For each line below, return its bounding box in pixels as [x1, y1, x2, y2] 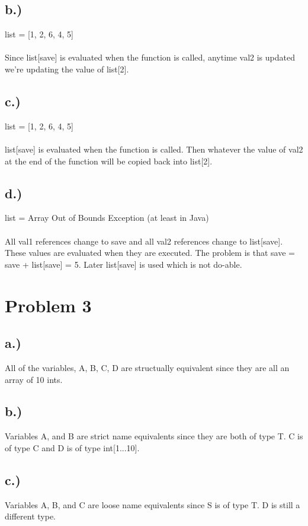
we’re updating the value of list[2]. [5, 62, 129, 75]
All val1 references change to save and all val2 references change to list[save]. [5, 235, 283, 247]
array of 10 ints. [5, 373, 63, 385]
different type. [5, 510, 56, 522]
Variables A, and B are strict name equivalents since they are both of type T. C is [5, 430, 303, 442]
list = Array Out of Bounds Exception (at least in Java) [5, 211, 209, 224]
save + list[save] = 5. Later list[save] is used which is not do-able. [5, 258, 242, 270]
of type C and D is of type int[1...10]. [5, 441, 140, 454]
